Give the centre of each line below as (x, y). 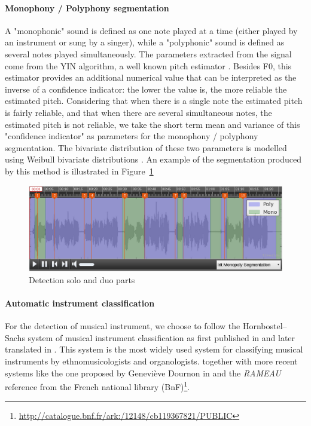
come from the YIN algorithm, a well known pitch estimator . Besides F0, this (148, 65)
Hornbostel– (265, 326)
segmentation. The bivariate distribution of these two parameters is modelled (146, 147)
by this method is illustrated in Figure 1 (79, 171)
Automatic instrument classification (80, 303)
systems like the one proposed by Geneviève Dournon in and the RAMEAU (143, 373)
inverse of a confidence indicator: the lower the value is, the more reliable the (146, 89)
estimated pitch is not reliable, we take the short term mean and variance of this (153, 124)
